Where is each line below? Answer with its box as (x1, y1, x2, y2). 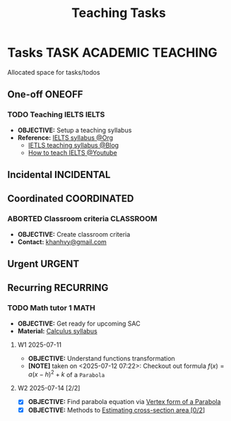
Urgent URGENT (7, 258, 80, 270)
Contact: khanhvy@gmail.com (17, 237, 107, 246)
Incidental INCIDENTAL (7, 169, 111, 181)
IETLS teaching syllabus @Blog (28, 141, 119, 149)
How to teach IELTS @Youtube (28, 148, 118, 157)
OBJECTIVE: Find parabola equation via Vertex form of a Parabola (28, 398, 221, 406)
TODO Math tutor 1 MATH (7, 303, 95, 313)
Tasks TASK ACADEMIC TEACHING (7, 45, 218, 61)
